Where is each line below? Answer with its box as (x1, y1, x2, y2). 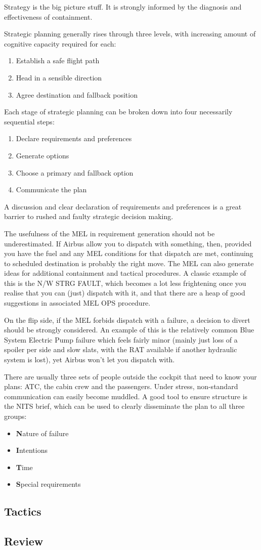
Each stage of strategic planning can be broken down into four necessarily (4, 106, 233, 117)
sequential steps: (4, 116, 55, 126)
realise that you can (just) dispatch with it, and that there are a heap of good (4, 287, 245, 298)
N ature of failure (16, 428, 69, 438)
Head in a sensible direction (16, 72, 102, 82)
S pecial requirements (16, 479, 81, 489)
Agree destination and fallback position (16, 89, 138, 100)
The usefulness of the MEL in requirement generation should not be (4, 228, 215, 238)
